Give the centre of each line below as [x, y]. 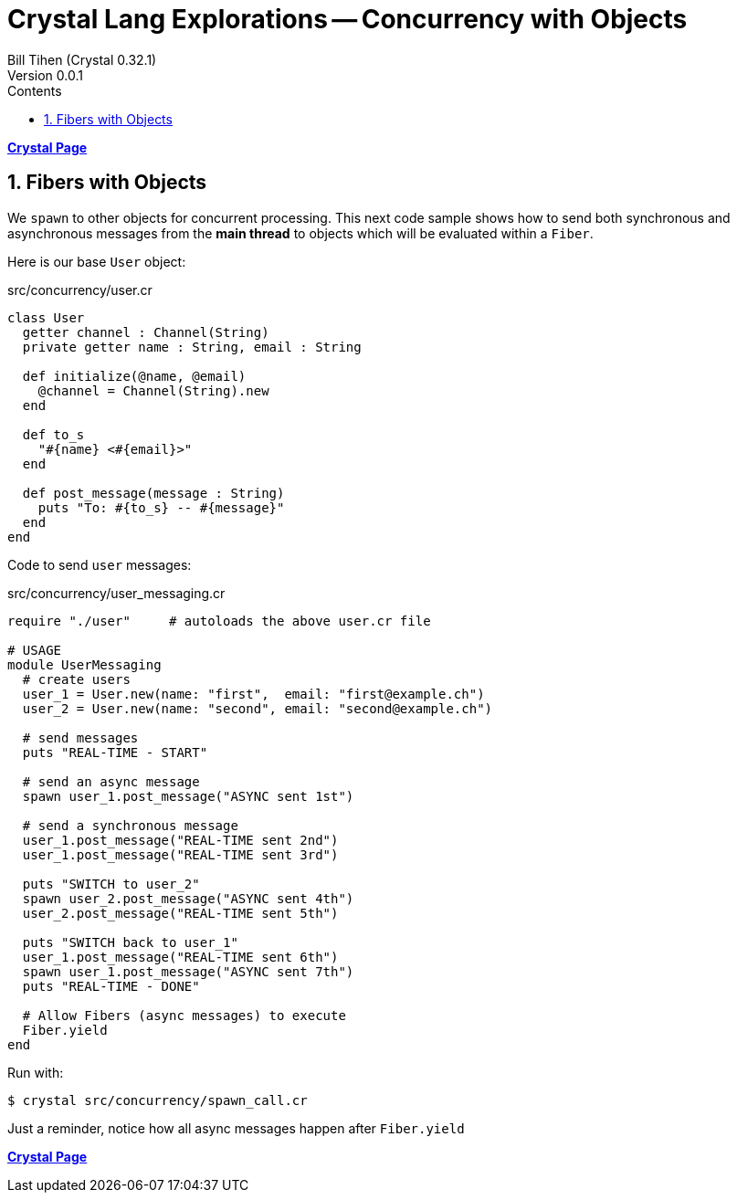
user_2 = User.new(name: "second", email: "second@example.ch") [258, 708]
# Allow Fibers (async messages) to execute [184, 1015]
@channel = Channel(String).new [153, 390]
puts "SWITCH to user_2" [111, 884]
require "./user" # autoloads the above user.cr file [219, 621]
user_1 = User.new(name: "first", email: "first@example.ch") [253, 694]
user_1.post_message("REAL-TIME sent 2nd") [180, 840]
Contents [35, 90]
